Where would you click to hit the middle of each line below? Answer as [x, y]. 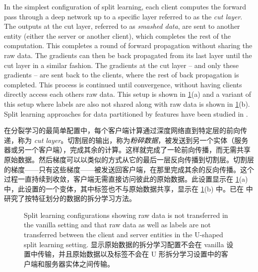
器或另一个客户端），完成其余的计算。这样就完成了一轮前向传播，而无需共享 [127, 150]
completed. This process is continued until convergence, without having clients [123, 84]
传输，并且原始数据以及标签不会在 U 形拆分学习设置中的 [129, 254]
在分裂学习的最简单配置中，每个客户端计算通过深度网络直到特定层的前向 [122, 130]
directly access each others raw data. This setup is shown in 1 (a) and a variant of [128, 94]
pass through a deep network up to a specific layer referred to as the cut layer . [123, 16]
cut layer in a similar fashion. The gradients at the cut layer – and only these [121, 65]
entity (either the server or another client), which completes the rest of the [117, 35]
